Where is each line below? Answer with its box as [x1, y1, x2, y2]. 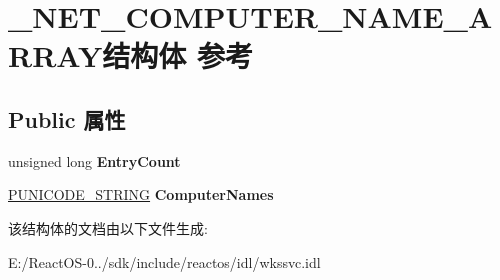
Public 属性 [8, 103, 126, 134]
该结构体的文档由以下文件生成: [8, 217, 208, 238]
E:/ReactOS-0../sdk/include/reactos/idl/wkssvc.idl [8, 251, 321, 272]
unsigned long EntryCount [8, 150, 181, 171]
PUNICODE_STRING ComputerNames [8, 184, 274, 205]
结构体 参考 [102, 35, 254, 76]
